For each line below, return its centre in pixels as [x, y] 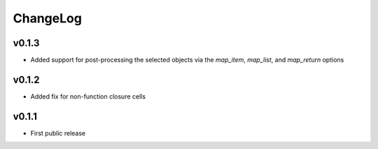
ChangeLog [47, 18]
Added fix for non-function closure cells [88, 96]
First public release [58, 133]
